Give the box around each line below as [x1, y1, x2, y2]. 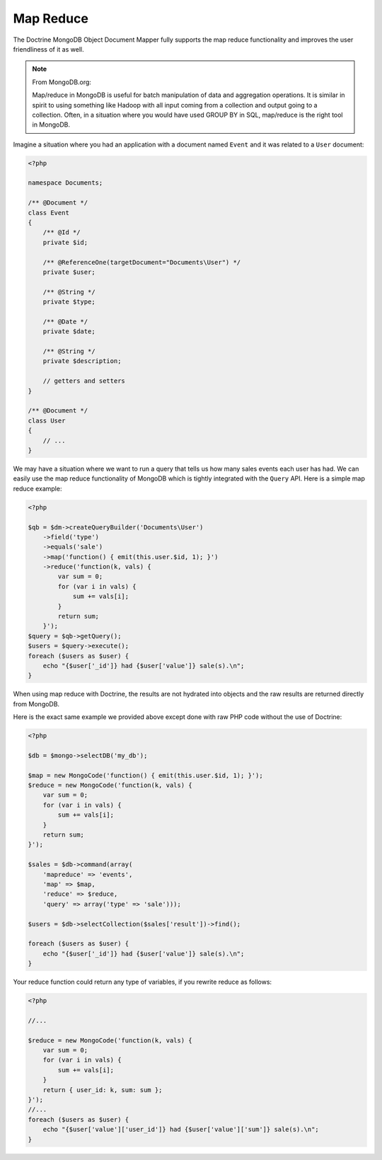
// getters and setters [42, 377, 125, 385]
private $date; [42, 328, 95, 335]
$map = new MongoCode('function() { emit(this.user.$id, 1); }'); [28, 771, 263, 779]
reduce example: [13, 484, 62, 493]
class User [28, 416, 66, 425]
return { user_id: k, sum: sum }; [42, 1086, 163, 1093]
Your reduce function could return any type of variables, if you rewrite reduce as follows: [13, 977, 272, 987]
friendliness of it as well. [13, 45, 84, 53]
